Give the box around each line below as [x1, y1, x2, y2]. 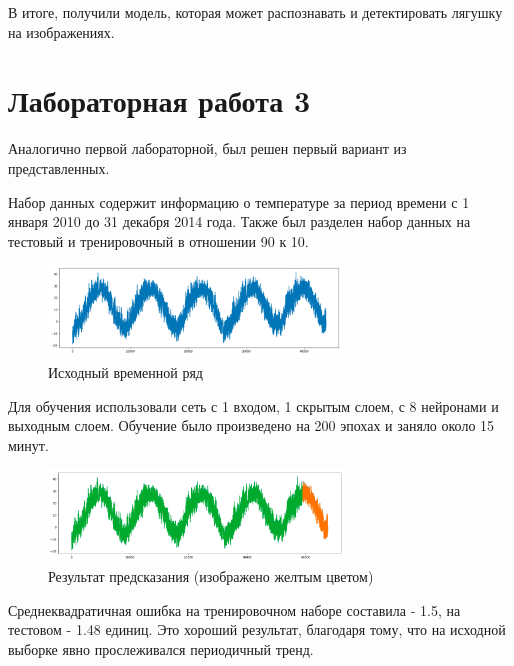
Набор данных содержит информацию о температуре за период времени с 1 [8, 191, 470, 212]
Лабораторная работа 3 [8, 80, 311, 121]
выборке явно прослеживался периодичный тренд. [8, 638, 314, 659]
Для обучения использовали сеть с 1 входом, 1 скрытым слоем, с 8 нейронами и [8, 395, 499, 416]
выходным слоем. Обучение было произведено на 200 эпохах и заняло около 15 [8, 415, 495, 436]
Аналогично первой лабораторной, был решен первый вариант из [8, 138, 407, 159]
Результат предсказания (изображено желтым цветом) [48, 566, 374, 587]
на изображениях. [8, 21, 115, 42]
